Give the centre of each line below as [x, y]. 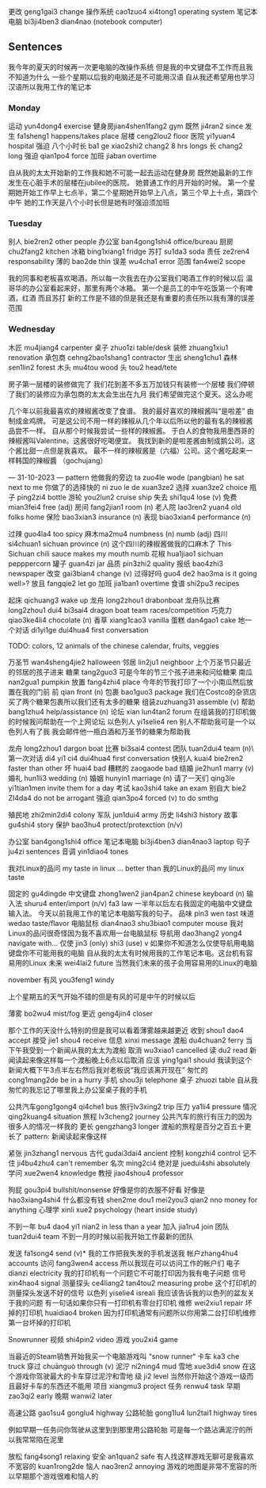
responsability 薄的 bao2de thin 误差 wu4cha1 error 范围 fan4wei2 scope [127, 262]
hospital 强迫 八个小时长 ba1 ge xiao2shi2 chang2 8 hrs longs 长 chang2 [125, 146]
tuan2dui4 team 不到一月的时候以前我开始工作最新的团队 [101, 1236]
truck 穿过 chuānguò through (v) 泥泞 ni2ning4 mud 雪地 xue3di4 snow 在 [129, 1366]
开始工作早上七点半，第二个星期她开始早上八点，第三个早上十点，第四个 [140, 193]
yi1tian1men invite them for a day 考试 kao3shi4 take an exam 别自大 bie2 [127, 788]
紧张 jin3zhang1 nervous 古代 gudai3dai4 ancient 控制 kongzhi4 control [125, 1153]
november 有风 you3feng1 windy [61, 979]
